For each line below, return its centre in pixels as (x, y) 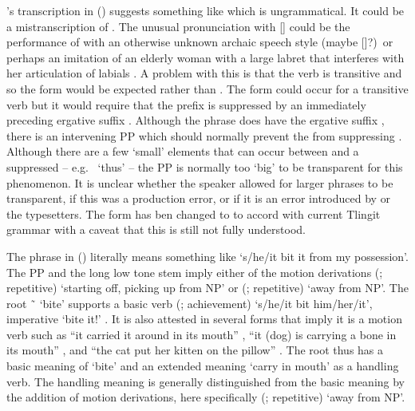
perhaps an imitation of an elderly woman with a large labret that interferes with (206, 57)
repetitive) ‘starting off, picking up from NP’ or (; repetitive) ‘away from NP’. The (207, 288)
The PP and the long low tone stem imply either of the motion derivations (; (195, 272)
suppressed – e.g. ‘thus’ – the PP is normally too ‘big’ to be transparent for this (205, 166)
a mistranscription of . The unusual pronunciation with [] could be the (178, 26)
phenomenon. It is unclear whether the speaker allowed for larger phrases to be (200, 182)
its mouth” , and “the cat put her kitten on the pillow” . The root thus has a (195, 350)
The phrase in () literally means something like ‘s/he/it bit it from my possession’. (207, 256)
